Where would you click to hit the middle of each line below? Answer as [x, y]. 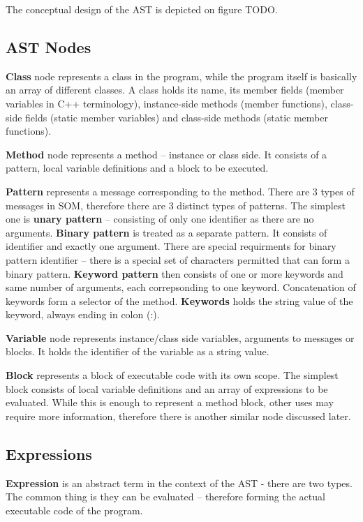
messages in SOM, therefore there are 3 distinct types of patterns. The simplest [176, 205]
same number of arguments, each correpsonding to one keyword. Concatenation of [181, 287]
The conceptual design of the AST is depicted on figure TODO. [142, 9]
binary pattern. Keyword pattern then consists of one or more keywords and [175, 273]
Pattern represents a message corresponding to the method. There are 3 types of [180, 191]
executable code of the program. [74, 510]
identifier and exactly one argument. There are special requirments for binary [171, 246]
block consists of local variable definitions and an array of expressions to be [167, 388]
